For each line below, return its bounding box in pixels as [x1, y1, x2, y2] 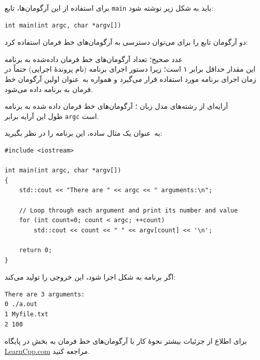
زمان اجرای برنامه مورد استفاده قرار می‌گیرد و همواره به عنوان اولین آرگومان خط [5, 74, 256, 84]
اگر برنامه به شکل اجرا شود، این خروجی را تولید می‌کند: [5, 272, 176, 282]
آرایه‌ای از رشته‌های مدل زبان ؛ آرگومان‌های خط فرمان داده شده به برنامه [5, 101, 228, 111]
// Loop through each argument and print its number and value [19, 206, 238, 214]
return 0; [19, 247, 52, 254]
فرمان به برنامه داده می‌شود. [5, 83, 93, 94]
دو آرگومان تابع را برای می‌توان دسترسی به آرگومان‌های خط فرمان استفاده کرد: [5, 37, 248, 47]
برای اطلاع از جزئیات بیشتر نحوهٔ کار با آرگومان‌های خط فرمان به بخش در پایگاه [5, 336, 247, 346]
